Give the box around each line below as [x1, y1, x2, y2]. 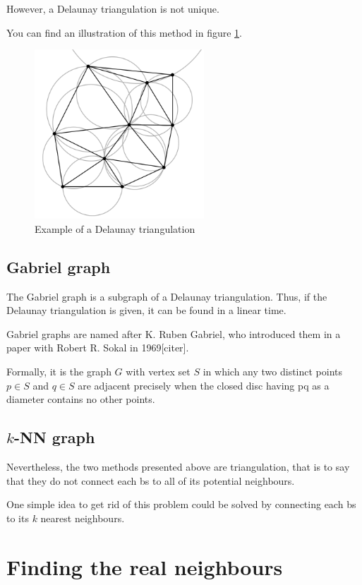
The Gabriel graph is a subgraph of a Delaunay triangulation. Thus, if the [6, 289, 327, 303]
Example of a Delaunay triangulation [35, 221, 195, 236]
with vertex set [126, 363, 191, 378]
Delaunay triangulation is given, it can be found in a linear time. [6, 303, 286, 318]
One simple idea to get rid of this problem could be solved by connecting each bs [6, 497, 356, 512]
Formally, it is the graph [6, 363, 111, 378]
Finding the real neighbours [6, 552, 283, 581]
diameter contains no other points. [6, 392, 155, 406]
